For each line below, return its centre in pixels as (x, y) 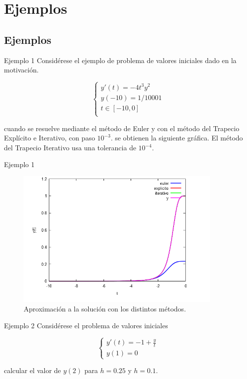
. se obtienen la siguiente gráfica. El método (177, 138)
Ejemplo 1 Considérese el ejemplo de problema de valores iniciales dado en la (120, 60)
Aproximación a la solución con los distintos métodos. (105, 309)
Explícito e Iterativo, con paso (50, 138)
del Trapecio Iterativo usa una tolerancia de (70, 148)
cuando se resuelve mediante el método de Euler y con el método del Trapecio (122, 128)
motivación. (21, 70)
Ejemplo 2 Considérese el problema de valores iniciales (86, 325)
